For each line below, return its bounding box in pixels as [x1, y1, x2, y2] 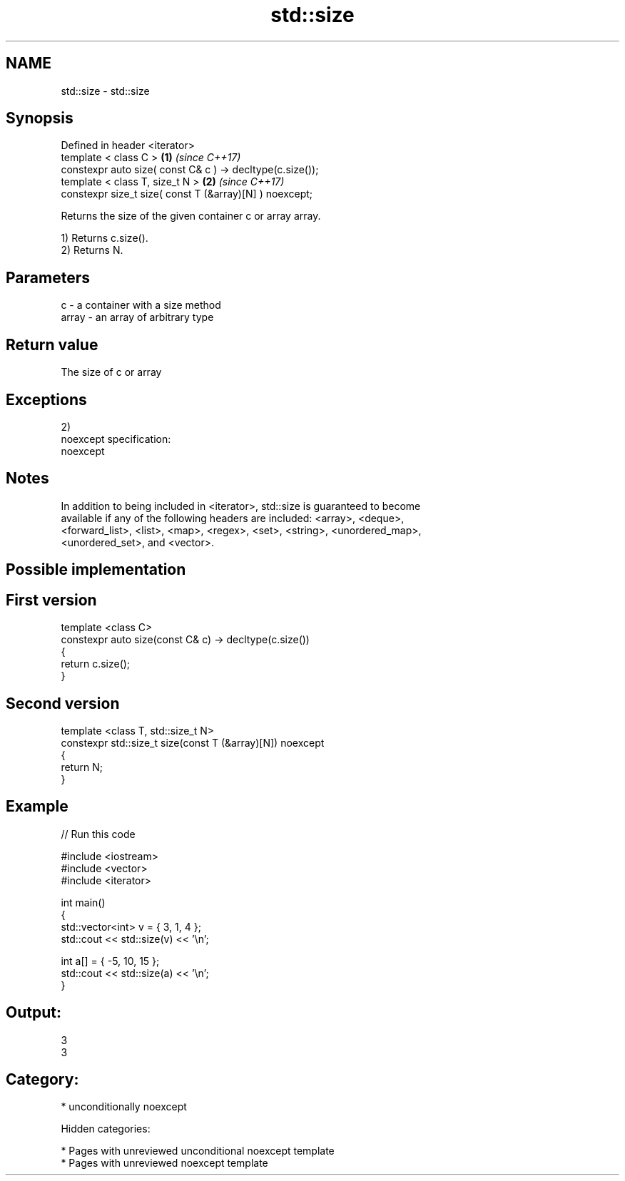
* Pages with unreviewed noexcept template [61, 1157, 268, 1170]
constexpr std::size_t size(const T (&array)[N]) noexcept [61, 736, 325, 749]
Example [6, 797, 68, 816]
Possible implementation [6, 561, 186, 579]
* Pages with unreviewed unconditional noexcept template [61, 1145, 335, 1157]
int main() [61, 896, 106, 909]
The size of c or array [61, 366, 162, 379]
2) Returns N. [61, 244, 123, 257]
